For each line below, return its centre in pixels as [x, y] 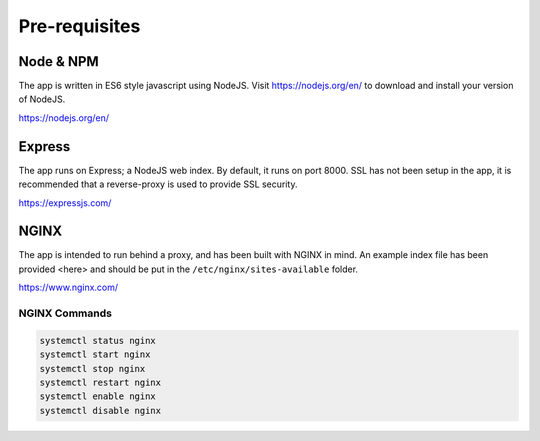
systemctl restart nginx [100, 382]
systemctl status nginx [98, 340]
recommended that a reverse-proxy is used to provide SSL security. [158, 184]
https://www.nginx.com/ [68, 287]
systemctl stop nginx [92, 368]
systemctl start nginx [95, 354]
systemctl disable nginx [100, 410]
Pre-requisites [79, 26]
